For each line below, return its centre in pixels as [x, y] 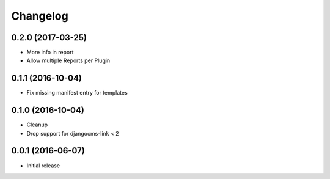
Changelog [40, 16]
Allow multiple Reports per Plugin [68, 60]
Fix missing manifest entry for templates [77, 93]
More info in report [50, 53]
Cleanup [37, 125]
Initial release [43, 166]
